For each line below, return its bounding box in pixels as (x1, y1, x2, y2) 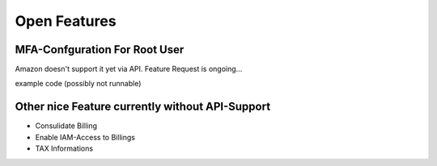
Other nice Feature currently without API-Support (15, 100, 271, 114)
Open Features (15, 12, 117, 30)
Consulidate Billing (35, 121, 97, 131)
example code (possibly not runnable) (15, 79, 142, 89)
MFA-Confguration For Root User (15, 43, 185, 56)
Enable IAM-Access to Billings (35, 132, 135, 142)
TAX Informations (35, 143, 93, 153)
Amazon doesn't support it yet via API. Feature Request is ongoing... (15, 64, 243, 74)
